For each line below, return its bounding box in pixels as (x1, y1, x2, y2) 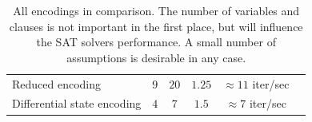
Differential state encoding (12, 95, 142, 112)
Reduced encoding (12, 75, 102, 92)
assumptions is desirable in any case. (66, 49, 246, 65)
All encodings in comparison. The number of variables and (13, 2, 300, 18)
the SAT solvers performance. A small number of (36, 33, 276, 50)
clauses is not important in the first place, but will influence (9, 18, 303, 34)
